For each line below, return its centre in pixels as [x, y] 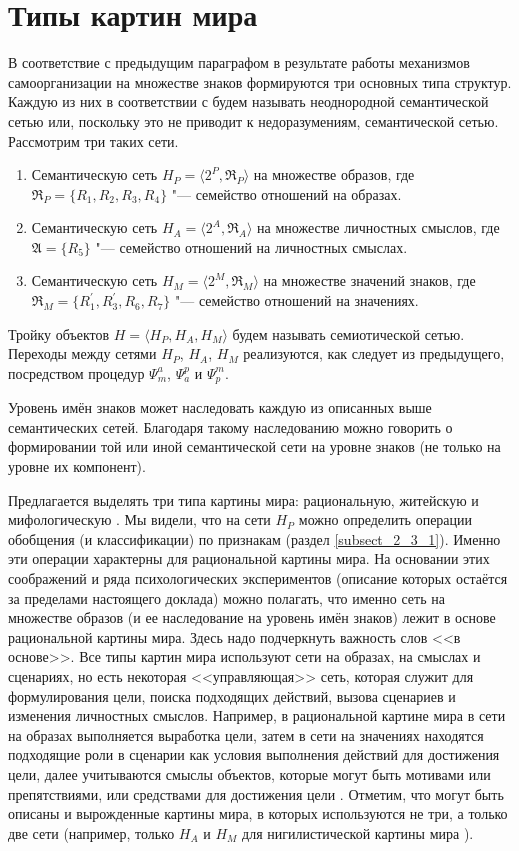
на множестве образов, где [334, 174]
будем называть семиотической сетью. [348, 333]
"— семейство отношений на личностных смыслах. [251, 246]
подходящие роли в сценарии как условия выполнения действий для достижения [254, 754]
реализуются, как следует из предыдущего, [374, 353]
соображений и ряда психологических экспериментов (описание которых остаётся [258, 578]
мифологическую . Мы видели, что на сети [139, 519]
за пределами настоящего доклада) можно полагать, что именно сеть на [226, 597]
